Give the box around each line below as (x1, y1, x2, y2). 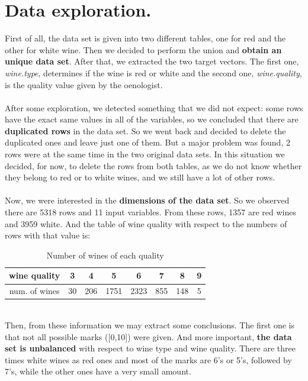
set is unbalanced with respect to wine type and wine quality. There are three (5, 342, 296, 354)
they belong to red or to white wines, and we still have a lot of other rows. (5, 171, 275, 183)
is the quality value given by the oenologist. (5, 78, 163, 91)
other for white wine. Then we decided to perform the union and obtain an (5, 43, 282, 56)
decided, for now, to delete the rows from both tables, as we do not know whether (5, 159, 302, 172)
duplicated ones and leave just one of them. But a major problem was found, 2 (5, 136, 290, 148)
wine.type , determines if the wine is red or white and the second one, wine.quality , (5, 66, 302, 79)
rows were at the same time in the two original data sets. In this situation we (5, 148, 285, 160)
